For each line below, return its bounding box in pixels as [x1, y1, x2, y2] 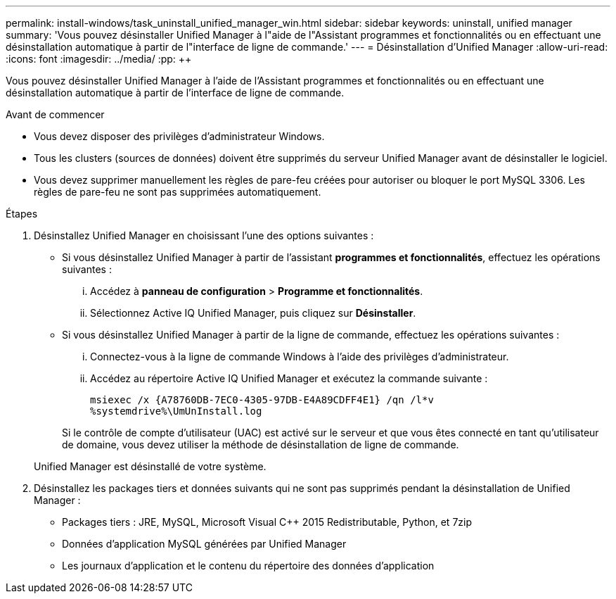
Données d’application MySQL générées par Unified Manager [62, 538, 347, 550]
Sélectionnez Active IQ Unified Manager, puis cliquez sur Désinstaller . [90, 307, 416, 319]
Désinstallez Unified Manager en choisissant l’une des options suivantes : [34, 229, 374, 241]
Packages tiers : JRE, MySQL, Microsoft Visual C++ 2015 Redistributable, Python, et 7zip [62, 516, 473, 528]
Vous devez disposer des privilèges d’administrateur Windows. [34, 130, 325, 142]
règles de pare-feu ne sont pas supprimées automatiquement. [34, 186, 321, 198]
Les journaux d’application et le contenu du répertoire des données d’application [62, 560, 435, 572]
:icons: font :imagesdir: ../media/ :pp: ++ [6, 53, 192, 65]
